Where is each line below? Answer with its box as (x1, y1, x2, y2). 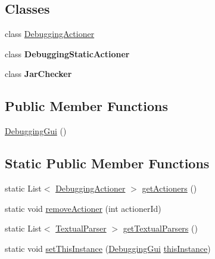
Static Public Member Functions (5, 154, 210, 172)
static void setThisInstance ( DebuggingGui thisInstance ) (5, 242, 211, 254)
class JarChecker (5, 67, 72, 80)
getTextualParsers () (123, 222, 198, 235)
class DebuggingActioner (5, 27, 95, 40)
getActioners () (142, 181, 197, 194)
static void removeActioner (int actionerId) (5, 202, 161, 214)
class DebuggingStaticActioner (5, 47, 130, 60)
